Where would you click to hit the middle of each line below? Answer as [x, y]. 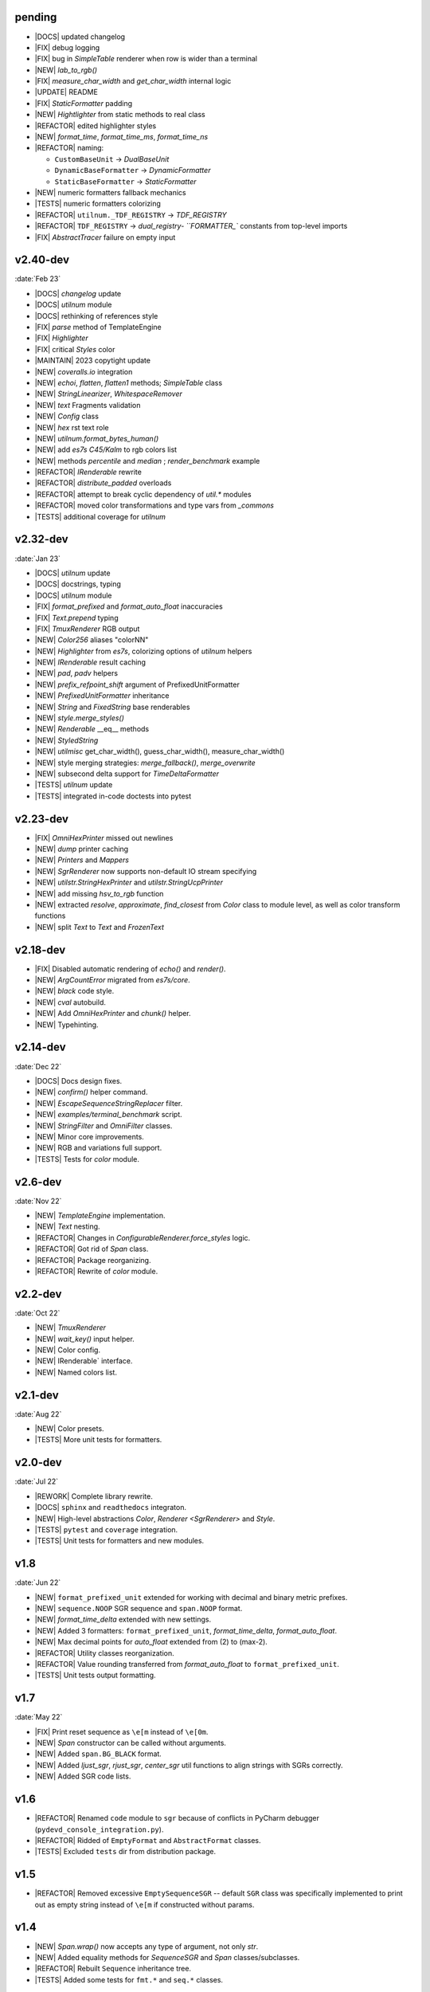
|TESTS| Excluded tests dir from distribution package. [125, 1852]
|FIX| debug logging [67, 47]
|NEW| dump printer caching [82, 849]
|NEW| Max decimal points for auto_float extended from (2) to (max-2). [151, 1642]
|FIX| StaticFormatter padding [84, 103]
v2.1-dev [37, 1395]
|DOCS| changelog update [78, 293]
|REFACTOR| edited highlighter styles [96, 125]
